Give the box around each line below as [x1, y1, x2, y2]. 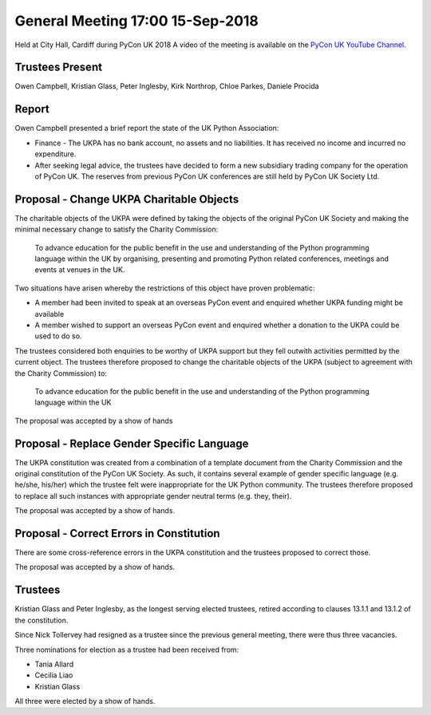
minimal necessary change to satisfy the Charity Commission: [14, 224, 219, 235]
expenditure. [34, 149, 77, 159]
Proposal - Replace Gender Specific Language [14, 437, 249, 450]
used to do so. [34, 331, 82, 341]
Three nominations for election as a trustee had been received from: [14, 645, 239, 654]
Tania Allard [34, 659, 74, 669]
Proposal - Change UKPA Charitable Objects [14, 192, 239, 206]
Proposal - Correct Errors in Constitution [14, 527, 220, 540]
